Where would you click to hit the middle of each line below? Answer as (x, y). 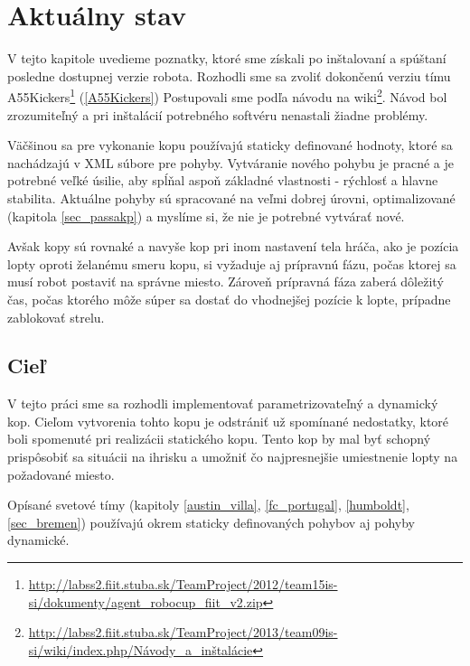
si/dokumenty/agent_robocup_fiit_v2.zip (146, 601)
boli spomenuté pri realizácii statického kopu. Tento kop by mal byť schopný (219, 439)
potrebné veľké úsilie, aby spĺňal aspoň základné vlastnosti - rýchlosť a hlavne (223, 180)
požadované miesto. (61, 474)
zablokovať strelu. (56, 317)
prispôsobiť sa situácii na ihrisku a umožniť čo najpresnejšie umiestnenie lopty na (233, 457)
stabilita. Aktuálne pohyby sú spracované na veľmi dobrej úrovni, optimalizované (231, 197)
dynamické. (38, 540)
